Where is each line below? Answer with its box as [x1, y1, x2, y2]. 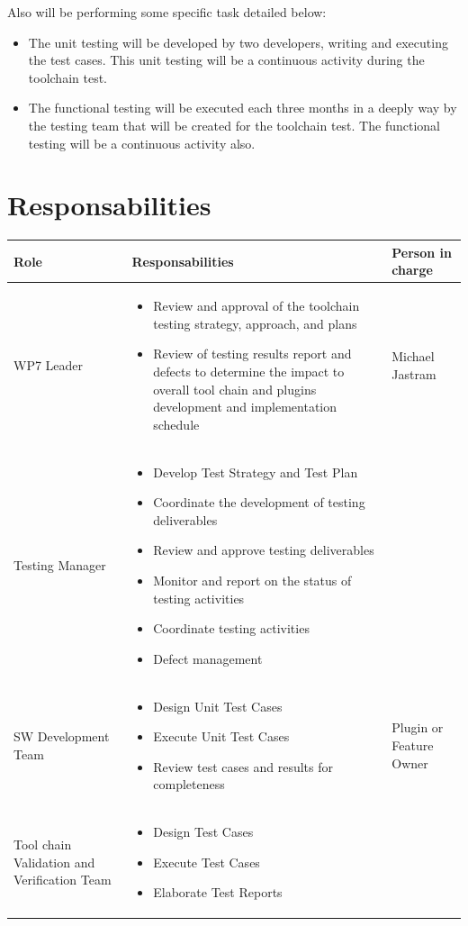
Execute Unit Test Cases [153, 727, 290, 746]
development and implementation [153, 397, 337, 416]
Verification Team [13, 870, 112, 889]
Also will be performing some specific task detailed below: [7, 3, 327, 21]
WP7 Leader [13, 356, 84, 374]
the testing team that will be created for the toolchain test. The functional [28, 115, 440, 134]
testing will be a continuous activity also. [28, 133, 256, 152]
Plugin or [391, 718, 444, 737]
